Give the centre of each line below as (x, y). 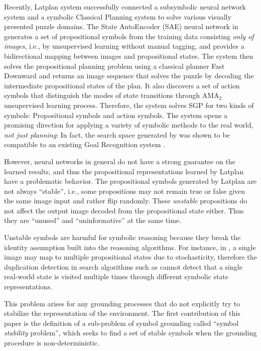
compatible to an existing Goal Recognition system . (85, 144)
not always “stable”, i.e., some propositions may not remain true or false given (125, 191)
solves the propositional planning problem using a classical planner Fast (114, 66)
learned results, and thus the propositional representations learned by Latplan (124, 171)
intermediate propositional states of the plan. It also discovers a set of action (122, 85)
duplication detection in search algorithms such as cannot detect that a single (123, 266)
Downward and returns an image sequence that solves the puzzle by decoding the (129, 76)
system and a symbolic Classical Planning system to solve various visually (118, 16)
